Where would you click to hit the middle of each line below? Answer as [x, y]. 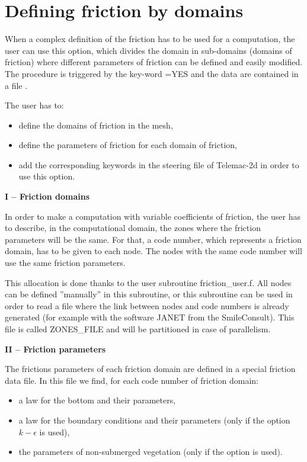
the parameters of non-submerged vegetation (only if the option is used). [151, 452]
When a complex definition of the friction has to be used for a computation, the [150, 39]
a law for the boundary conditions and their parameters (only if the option [154, 420]
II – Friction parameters [55, 349]
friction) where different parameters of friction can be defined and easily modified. [154, 62]
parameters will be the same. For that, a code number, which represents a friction [153, 239]
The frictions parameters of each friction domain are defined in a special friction [150, 369]
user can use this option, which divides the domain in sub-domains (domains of [148, 50]
